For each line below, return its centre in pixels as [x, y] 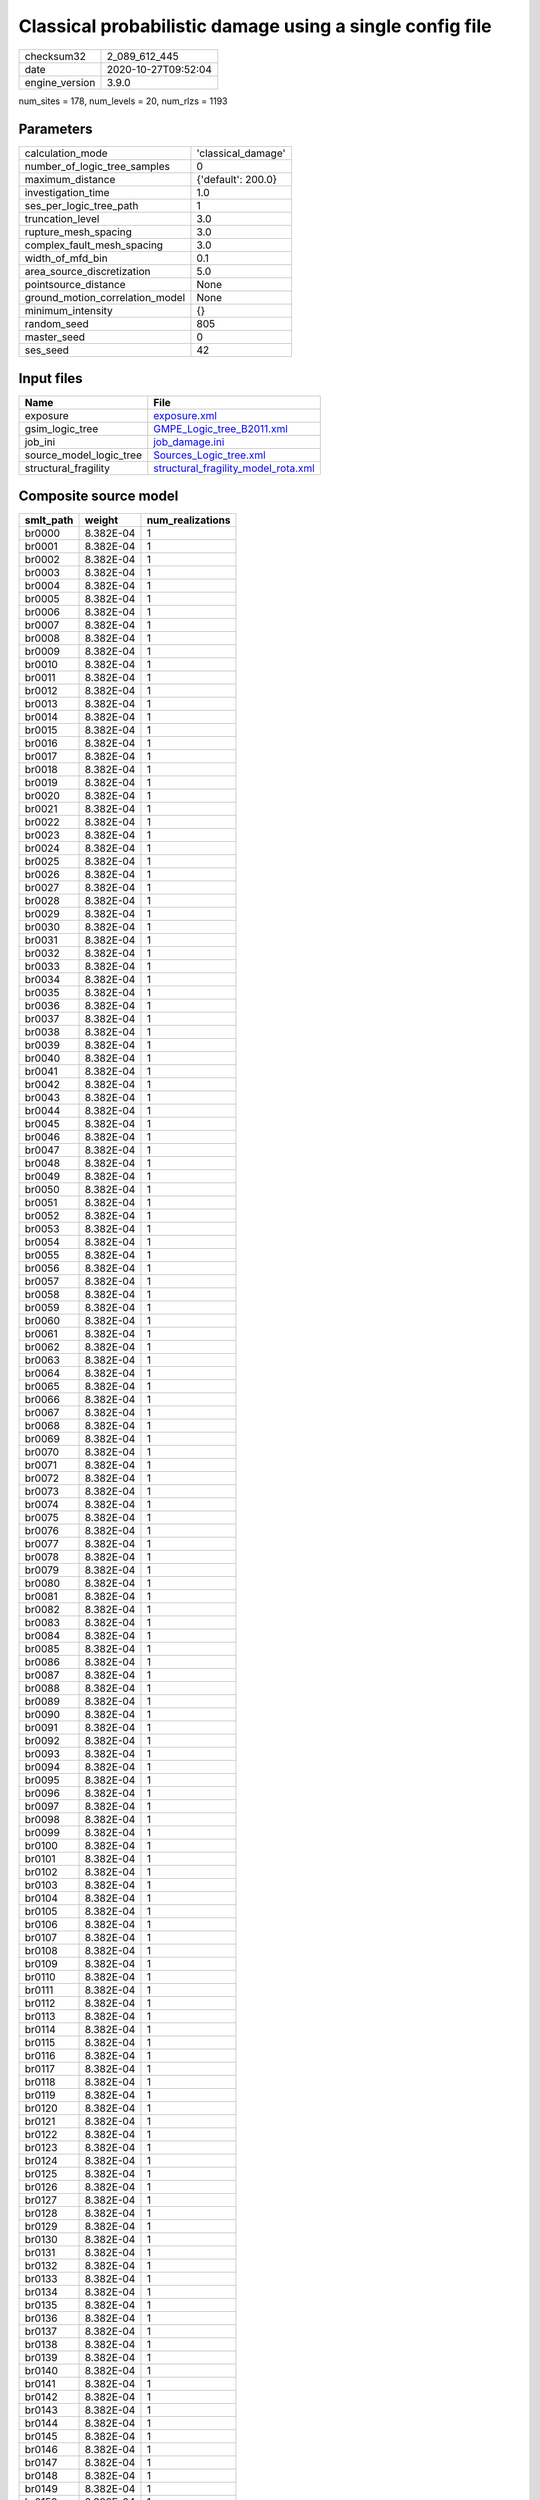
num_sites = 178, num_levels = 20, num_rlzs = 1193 [123, 101]
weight [101, 520]
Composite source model [98, 496]
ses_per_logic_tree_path [81, 206]
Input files [51, 378]
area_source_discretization [87, 272]
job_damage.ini [189, 442]
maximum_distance [70, 180]
